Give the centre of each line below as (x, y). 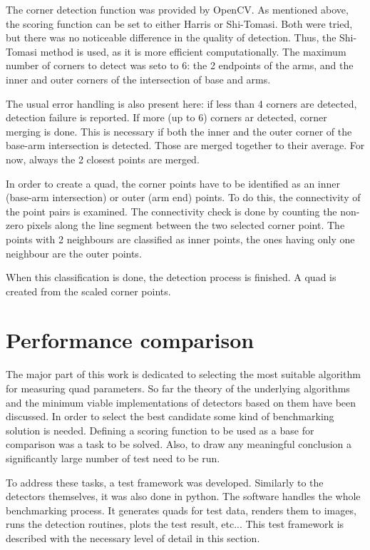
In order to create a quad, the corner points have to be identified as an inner (173, 183)
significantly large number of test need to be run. (113, 458)
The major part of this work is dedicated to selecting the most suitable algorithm (183, 374)
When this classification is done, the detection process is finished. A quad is (171, 277)
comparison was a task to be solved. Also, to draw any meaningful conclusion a (179, 444)
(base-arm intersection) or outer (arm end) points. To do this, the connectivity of (183, 197)
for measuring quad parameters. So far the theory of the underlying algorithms (178, 388)
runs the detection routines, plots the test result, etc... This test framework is (175, 524)
